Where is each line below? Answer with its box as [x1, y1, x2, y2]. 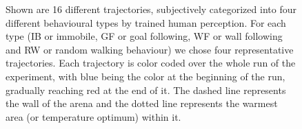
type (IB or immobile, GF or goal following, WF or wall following [6, 29, 283, 43]
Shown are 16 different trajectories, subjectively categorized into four [6, 2, 296, 16]
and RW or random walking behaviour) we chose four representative [6, 42, 294, 56]
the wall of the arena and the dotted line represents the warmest [6, 96, 278, 110]
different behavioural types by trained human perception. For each [6, 15, 286, 30]
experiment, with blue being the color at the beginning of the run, [6, 69, 285, 83]
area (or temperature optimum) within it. [6, 109, 181, 124]
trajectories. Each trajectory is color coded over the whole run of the [6, 56, 296, 70]
